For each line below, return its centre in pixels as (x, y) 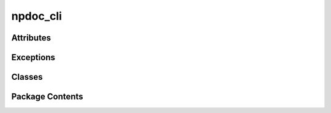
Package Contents (47, 97)
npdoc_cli (37, 16)
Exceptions (33, 57)
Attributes (31, 38)
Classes (27, 77)
